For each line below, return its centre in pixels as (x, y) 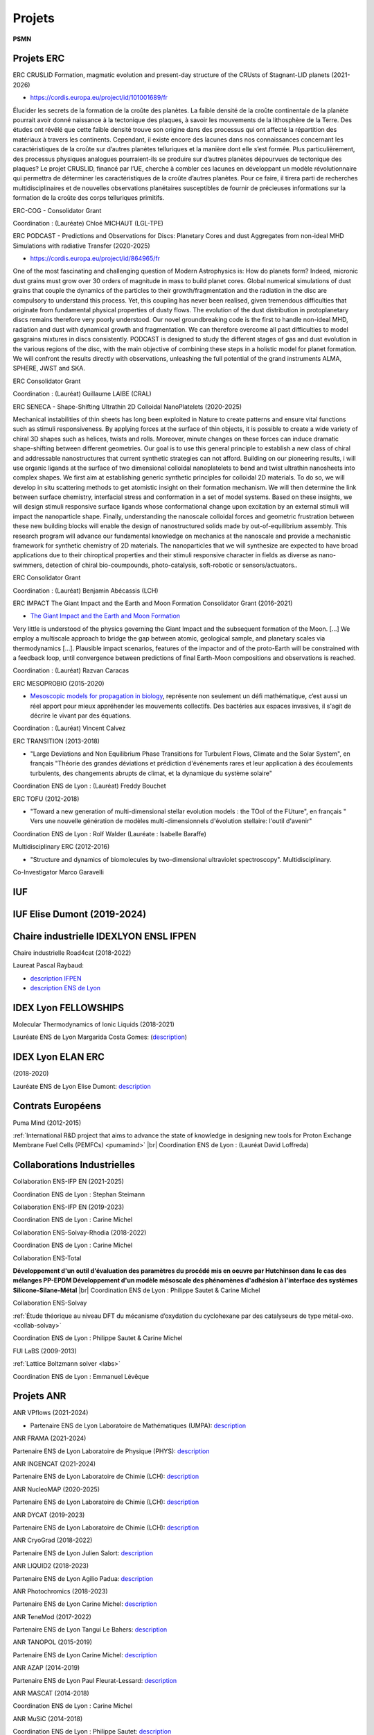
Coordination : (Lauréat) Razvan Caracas (71, 670)
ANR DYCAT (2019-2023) (49, 1515)
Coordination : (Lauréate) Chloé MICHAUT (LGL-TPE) (88, 223)
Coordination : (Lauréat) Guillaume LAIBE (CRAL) (82, 394)
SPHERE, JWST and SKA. (49, 369)
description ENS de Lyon (65, 988)
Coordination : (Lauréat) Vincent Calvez (69, 728)
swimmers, (28, 565)
